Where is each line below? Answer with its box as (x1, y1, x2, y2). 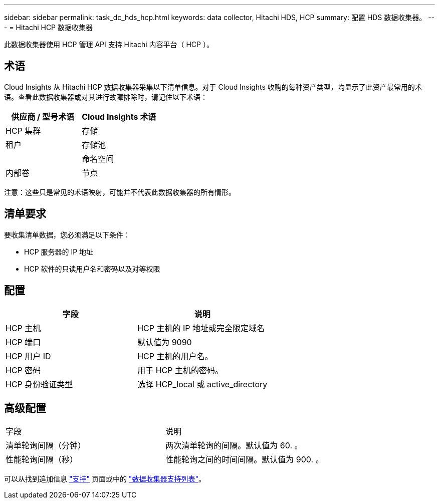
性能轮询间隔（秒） (6, 454, 78, 465)
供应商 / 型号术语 (11, 111, 74, 122)
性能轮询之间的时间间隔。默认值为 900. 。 (165, 454, 324, 465)
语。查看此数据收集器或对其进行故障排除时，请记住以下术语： (4, 92, 207, 101)
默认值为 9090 (137, 337, 192, 347)
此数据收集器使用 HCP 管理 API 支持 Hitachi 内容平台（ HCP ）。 (4, 40, 213, 49)
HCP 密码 (6, 365, 41, 375)
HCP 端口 (6, 337, 41, 347)
